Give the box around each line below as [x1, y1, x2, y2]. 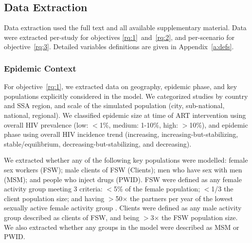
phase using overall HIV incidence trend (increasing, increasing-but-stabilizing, [4, 129, 238, 139]
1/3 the [211, 184, 234, 194]
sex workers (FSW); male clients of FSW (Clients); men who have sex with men [4, 164, 242, 174]
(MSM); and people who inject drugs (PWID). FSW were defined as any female [4, 174, 242, 184]
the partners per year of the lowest [130, 193, 233, 203]
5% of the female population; [114, 184, 200, 194]
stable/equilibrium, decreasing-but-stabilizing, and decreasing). [4, 138, 192, 149]
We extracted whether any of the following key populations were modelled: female [4, 155, 248, 165]
